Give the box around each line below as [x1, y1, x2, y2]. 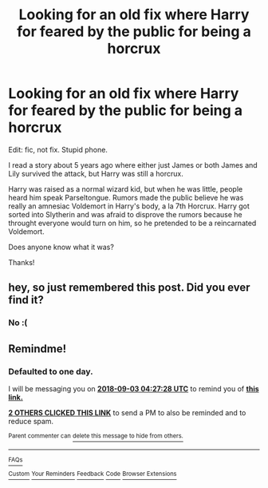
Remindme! [8, 342, 66, 355]
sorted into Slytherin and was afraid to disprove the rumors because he [8, 209, 242, 219]
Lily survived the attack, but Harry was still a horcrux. [8, 169, 183, 178]
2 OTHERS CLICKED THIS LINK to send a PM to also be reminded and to [8, 407, 246, 417]
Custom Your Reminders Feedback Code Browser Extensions [8, 470, 177, 478]
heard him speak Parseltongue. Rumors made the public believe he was [8, 192, 244, 202]
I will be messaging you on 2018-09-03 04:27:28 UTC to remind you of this [8, 383, 259, 393]
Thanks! [8, 257, 35, 267]
